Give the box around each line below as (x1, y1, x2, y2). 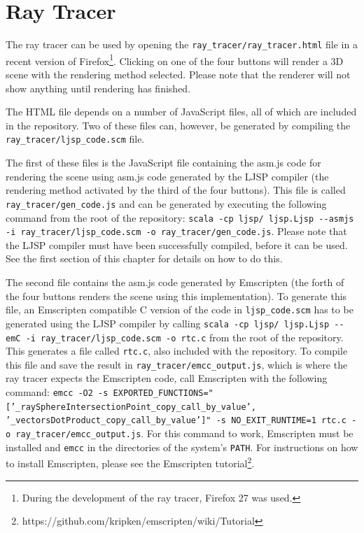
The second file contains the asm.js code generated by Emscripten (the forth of (6, 275, 344, 289)
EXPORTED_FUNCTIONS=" (113, 388, 213, 399)
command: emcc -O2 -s (6, 385, 108, 399)
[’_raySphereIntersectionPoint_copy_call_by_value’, (6, 401, 256, 412)
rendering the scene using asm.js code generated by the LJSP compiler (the (6, 169, 329, 183)
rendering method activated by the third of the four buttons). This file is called (6, 183, 346, 197)
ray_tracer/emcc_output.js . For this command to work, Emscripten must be (15, 426, 353, 441)
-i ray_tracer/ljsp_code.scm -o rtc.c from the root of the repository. (25, 329, 344, 344)
